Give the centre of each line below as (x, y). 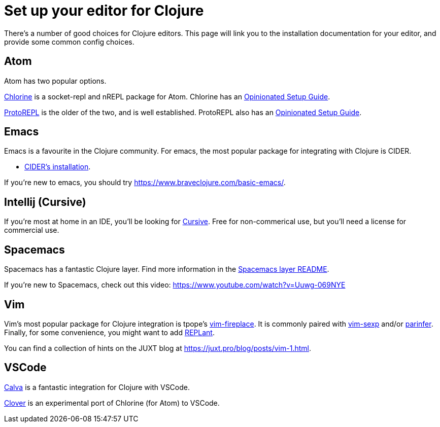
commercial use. (32, 230)
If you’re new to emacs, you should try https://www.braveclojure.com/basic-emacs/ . (145, 183)
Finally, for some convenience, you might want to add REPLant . (109, 332)
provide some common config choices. (69, 42)
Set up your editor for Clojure (104, 11)
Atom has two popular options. (55, 81)
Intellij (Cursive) (45, 202)
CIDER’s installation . (58, 167)
